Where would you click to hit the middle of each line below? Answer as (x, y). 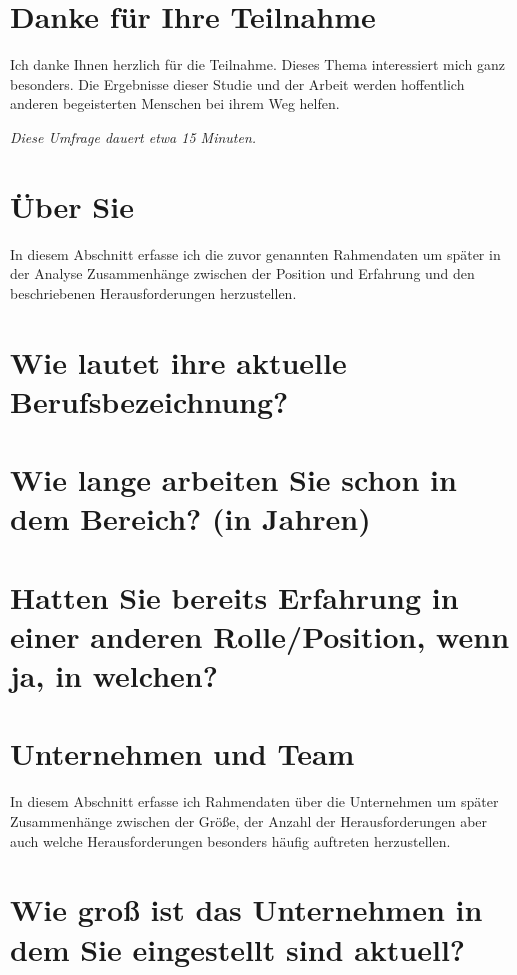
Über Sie (72, 205)
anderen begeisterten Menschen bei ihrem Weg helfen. (175, 103)
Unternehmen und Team (182, 753)
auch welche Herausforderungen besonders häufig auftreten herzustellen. (230, 840)
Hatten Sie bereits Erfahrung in (234, 596)
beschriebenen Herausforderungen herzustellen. (153, 292)
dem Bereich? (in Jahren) (190, 518)
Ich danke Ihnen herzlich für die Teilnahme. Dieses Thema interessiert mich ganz (257, 64)
